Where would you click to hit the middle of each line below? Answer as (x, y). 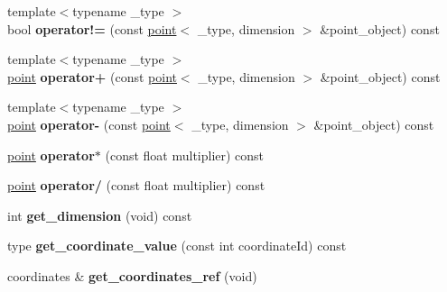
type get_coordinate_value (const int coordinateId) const (177, 246)
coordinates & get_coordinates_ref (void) (132, 275)
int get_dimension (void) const (100, 215)
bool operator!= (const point (92, 28)
